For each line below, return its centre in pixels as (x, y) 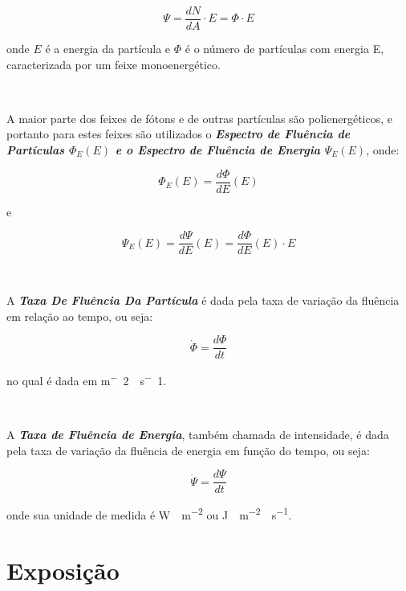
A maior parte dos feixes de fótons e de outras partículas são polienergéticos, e (199, 118)
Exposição (63, 570)
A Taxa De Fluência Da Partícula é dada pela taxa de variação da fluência (203, 300)
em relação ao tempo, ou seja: (80, 316)
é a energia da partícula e (108, 49)
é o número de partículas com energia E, (284, 49)
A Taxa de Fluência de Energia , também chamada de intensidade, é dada (198, 435)
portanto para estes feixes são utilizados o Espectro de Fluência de (179, 134)
